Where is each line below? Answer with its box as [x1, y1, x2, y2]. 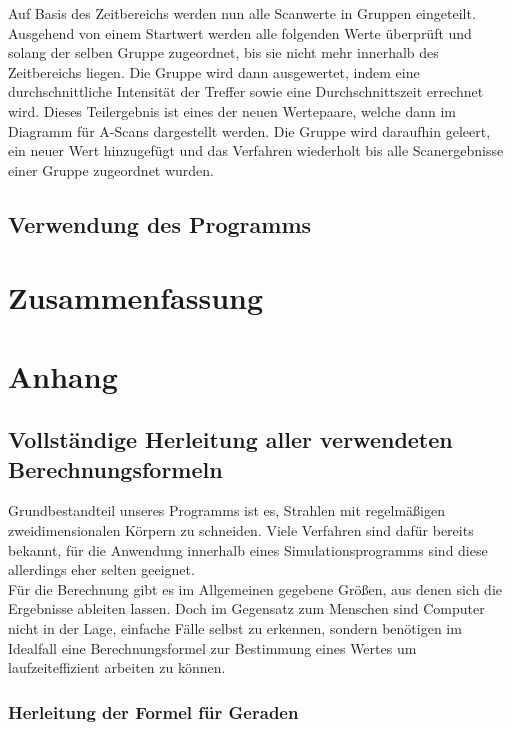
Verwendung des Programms [8, 208, 312, 239]
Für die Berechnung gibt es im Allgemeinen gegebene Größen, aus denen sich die [8, 578, 503, 599]
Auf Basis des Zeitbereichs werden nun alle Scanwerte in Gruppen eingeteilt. [8, 3, 476, 23]
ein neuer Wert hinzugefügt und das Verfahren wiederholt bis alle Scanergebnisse [8, 140, 504, 161]
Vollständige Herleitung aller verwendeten [8, 424, 453, 455]
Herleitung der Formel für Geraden [8, 699, 299, 724]
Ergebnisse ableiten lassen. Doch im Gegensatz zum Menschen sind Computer [8, 598, 485, 619]
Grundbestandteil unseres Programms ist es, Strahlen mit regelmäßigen [8, 500, 445, 521]
